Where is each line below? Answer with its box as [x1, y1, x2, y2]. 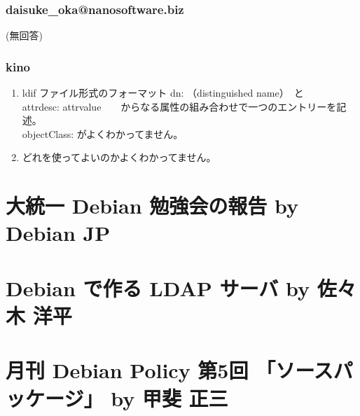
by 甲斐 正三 [111, 383, 228, 412]
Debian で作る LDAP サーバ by [6, 273, 310, 302]
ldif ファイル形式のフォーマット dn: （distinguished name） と [22, 85, 304, 100]
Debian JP [6, 219, 111, 247]
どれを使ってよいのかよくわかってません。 [22, 150, 216, 165]
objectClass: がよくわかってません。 [22, 126, 184, 141]
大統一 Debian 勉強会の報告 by [6, 191, 298, 220]
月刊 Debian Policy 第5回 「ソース [6, 356, 333, 384]
